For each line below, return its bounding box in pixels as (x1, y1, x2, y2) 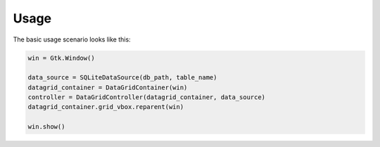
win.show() (27, 123, 65, 131)
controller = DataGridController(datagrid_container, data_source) (27, 94, 266, 101)
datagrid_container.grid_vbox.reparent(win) (27, 103, 184, 111)
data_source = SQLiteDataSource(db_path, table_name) (27, 74, 217, 82)
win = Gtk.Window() (27, 53, 95, 62)
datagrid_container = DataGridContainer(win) (27, 83, 188, 91)
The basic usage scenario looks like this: (13, 35, 131, 44)
